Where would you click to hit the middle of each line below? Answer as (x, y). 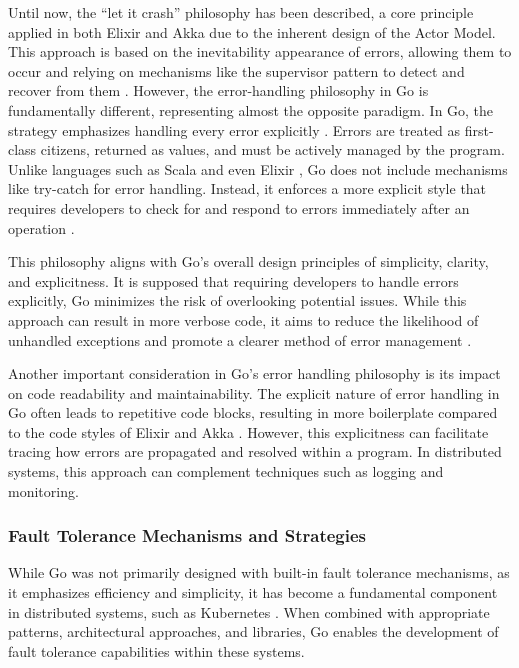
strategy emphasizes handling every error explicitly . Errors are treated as (234, 129)
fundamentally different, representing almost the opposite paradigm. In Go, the (251, 109)
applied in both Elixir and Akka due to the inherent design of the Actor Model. (252, 31)
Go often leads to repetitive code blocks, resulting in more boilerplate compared (253, 412)
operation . (41, 227)
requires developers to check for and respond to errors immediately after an (239, 207)
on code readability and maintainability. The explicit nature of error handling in (254, 392)
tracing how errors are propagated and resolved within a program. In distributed (255, 451)
